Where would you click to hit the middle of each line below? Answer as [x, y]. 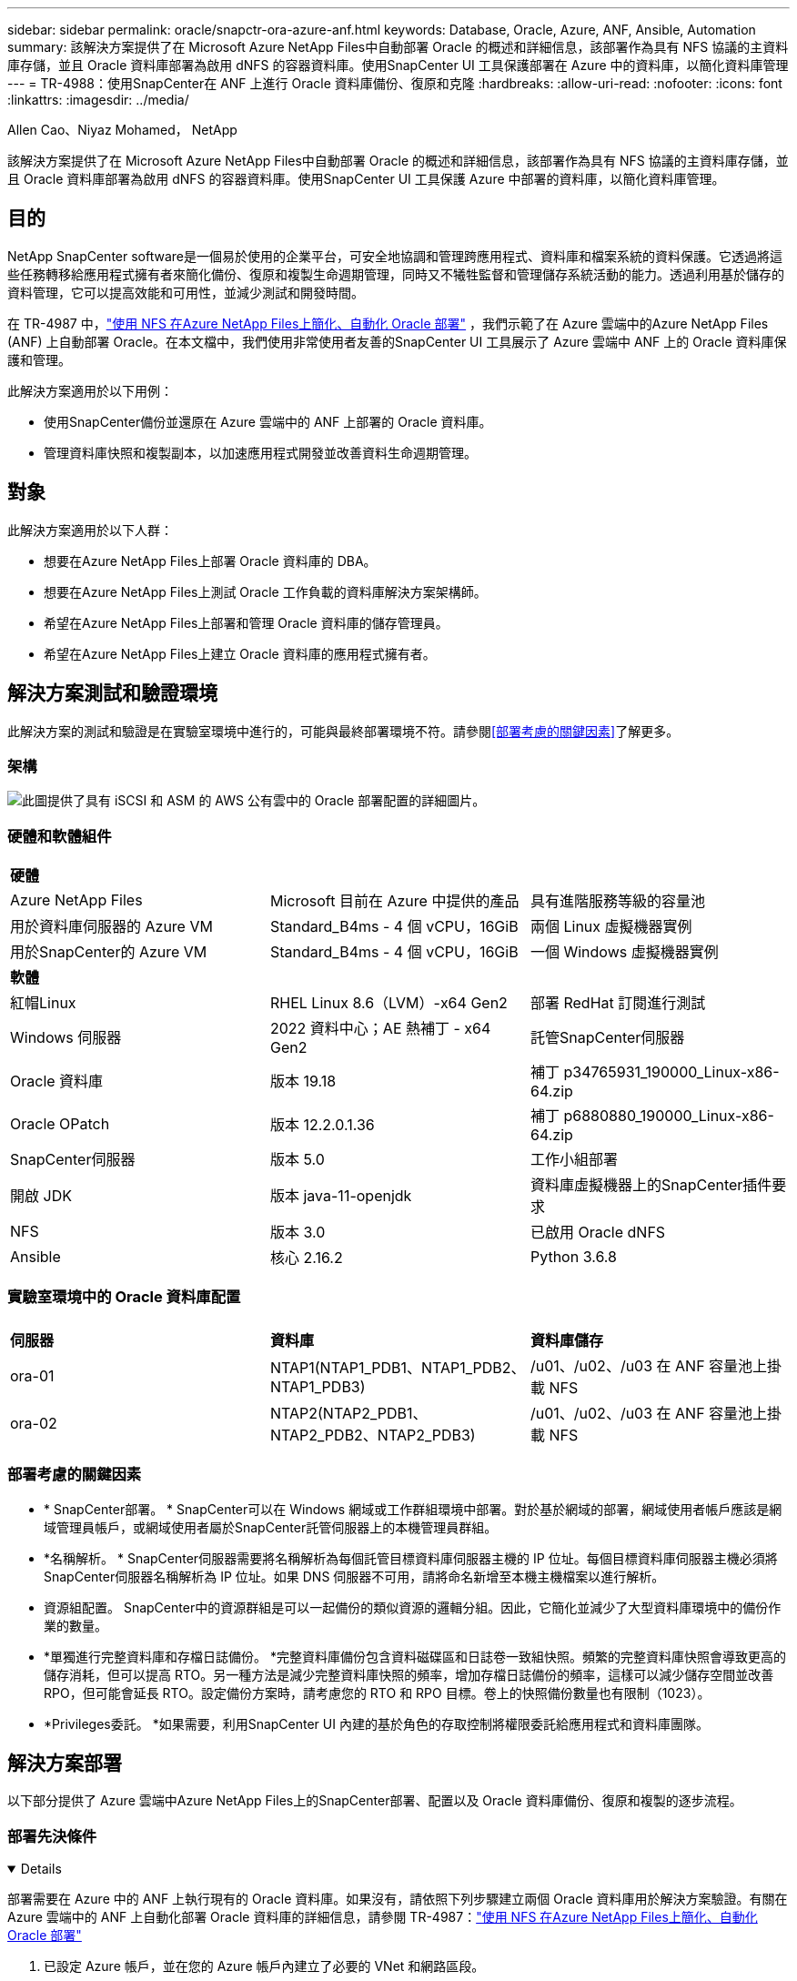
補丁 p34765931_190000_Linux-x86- [655, 1072]
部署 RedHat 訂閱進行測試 [618, 1003]
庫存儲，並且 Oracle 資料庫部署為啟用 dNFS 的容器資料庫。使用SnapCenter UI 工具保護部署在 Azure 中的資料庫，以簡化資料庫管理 [398, 65]
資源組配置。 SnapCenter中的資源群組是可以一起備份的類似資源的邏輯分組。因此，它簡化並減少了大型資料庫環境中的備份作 [413, 1607]
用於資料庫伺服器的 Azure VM [111, 927]
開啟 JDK [41, 1196]
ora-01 [32, 1375]
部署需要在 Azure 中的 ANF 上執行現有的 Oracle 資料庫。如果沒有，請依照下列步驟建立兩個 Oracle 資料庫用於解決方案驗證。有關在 [398, 1899]
